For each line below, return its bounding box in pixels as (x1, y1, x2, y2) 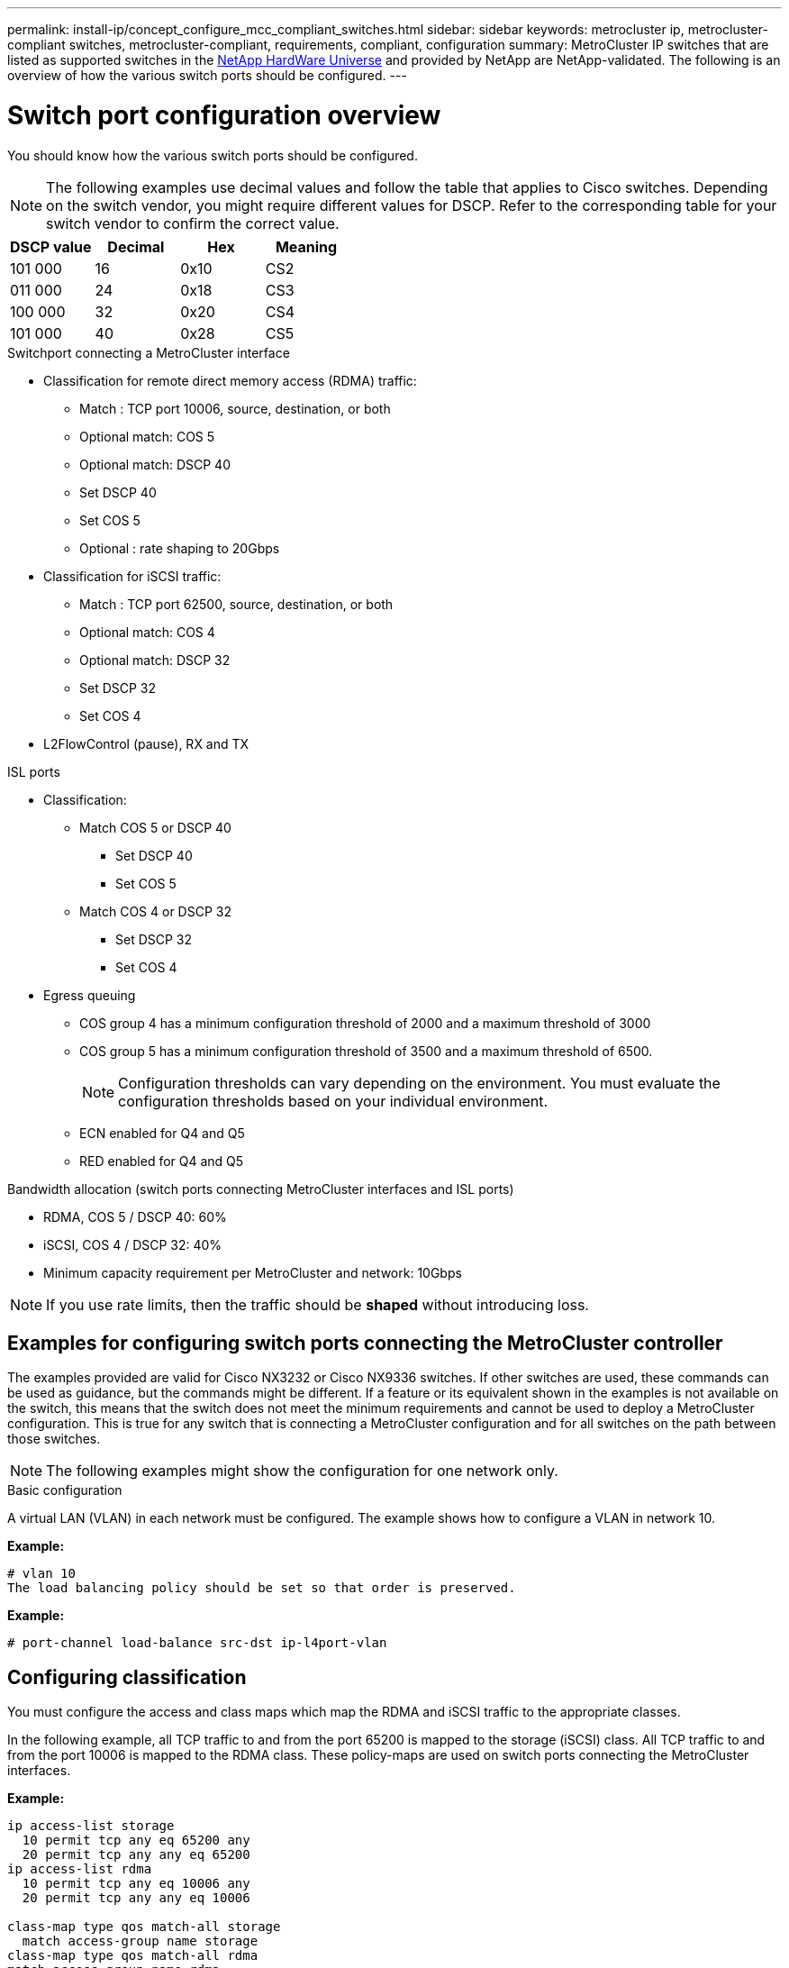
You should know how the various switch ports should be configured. (7, 147, 418, 163)
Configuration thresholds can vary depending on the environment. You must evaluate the (118, 1073, 721, 1092)
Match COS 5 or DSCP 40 (79, 819, 231, 835)
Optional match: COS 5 (79, 428, 215, 444)
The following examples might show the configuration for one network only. (46, 1462, 558, 1481)
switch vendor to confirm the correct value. (46, 214, 340, 232)
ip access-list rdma (7, 1862, 152, 1877)
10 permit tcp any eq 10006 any (22, 1876, 250, 1891)
